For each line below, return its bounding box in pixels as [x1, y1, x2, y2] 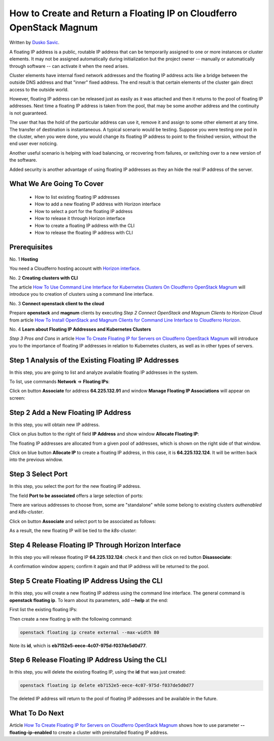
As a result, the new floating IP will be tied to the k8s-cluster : [9, 527, 137, 534]
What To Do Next [9, 709, 64, 718]
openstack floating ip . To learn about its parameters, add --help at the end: [9, 597, 168, 603]
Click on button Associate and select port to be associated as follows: [9, 518, 156, 524]
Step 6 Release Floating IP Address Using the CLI [9, 656, 167, 664]
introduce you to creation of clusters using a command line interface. [9, 291, 154, 297]
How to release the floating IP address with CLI [35, 229, 133, 235]
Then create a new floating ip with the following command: [9, 616, 132, 622]
